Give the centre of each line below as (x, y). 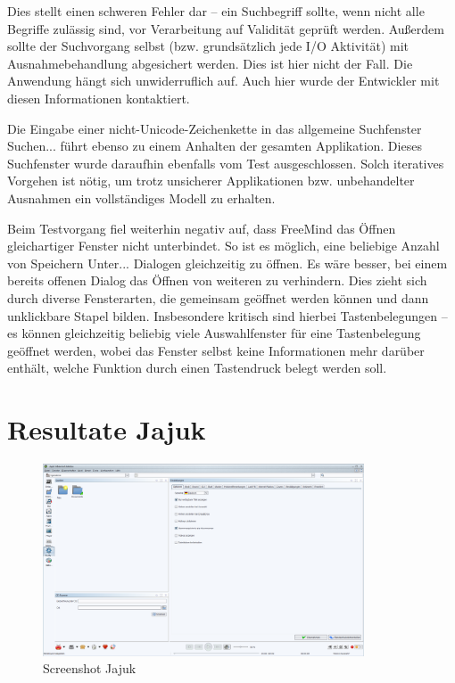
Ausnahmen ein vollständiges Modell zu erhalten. (141, 197)
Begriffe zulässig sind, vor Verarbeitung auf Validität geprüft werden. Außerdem (226, 28)
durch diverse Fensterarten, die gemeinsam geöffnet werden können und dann (218, 297)
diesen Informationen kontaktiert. (99, 98)
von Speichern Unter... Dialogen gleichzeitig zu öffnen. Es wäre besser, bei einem (227, 263)
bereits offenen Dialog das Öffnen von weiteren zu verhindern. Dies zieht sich (217, 280)
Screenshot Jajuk (90, 668)
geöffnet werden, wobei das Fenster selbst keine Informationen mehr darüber (216, 350)
